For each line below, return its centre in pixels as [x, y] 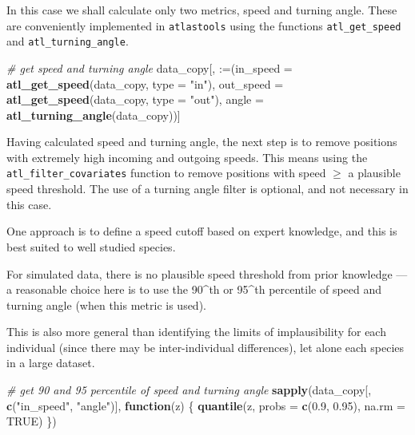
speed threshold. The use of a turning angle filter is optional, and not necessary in [207, 189]
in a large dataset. [51, 363]
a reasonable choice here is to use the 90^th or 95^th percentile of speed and [194, 289]
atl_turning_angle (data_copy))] [94, 115]
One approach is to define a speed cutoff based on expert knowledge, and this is [202, 231]
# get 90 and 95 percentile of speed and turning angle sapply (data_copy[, [189, 390]
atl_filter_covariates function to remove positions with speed [166, 173]
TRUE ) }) [32, 421]
